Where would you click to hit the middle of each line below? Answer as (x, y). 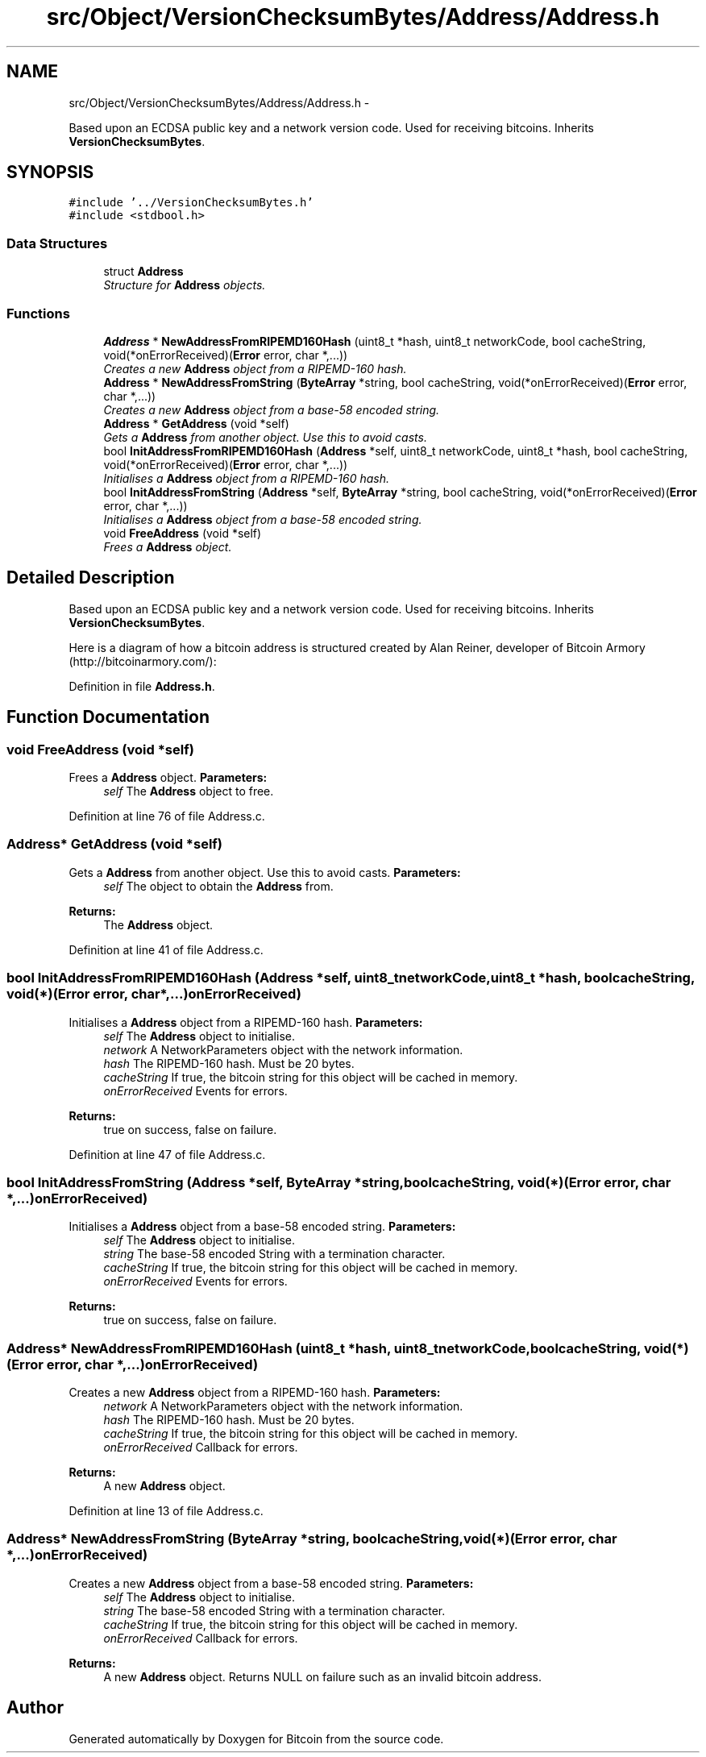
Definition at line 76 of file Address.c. (167, 816)
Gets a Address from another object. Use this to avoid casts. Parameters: (265, 872)
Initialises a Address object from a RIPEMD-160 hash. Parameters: (246, 1022)
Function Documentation (108, 717)
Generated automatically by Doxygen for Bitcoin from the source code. (256, 1738)
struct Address (143, 272)
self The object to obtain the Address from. (218, 886)
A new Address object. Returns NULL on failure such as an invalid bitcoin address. (322, 1676)
